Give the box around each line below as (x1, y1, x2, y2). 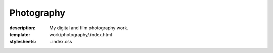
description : (9, 25, 36, 31)
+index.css (49, 39, 72, 45)
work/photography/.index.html (49, 31, 112, 37)
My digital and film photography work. (49, 25, 129, 31)
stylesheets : (9, 39, 36, 45)
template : (9, 31, 30, 37)
